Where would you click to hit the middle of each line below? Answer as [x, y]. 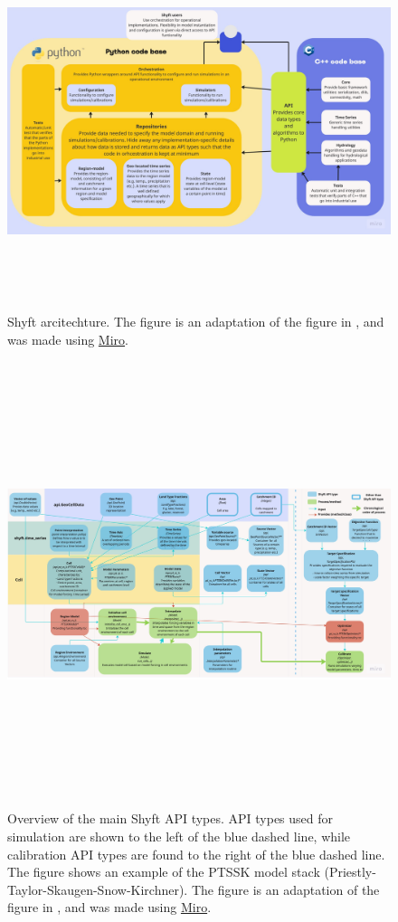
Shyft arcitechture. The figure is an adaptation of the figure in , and [196, 322]
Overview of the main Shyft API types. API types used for [171, 818]
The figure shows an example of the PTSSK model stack [164, 872]
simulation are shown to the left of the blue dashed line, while [179, 836]
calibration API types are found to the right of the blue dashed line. [196, 854]
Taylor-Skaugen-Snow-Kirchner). [98, 889]
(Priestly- [350, 872]
